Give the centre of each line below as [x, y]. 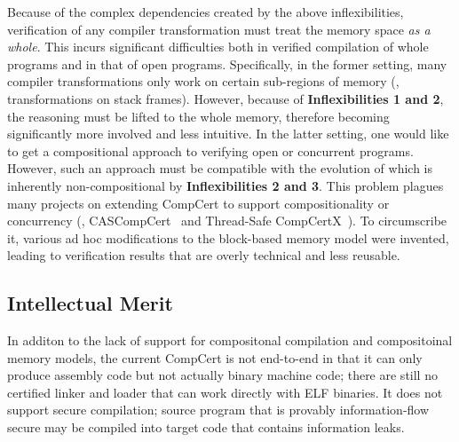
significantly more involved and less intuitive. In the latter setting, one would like [228, 134]
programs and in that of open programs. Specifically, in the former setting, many [227, 63]
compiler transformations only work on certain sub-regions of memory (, [203, 81]
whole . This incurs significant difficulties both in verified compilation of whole [218, 47]
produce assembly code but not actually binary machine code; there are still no [222, 375]
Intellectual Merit [90, 303]
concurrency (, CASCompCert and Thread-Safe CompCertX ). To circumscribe [227, 221]
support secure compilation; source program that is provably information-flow [218, 410]
